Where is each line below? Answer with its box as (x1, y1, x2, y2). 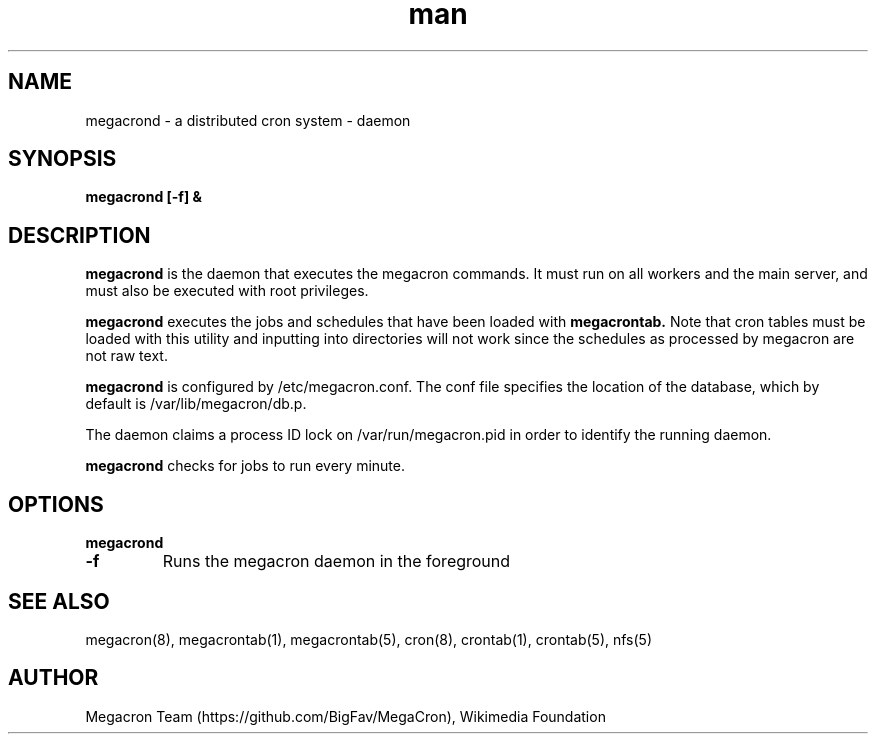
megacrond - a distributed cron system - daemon (85, 111, 411, 129)
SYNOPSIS (8, 146, 117, 172)
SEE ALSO (8, 588, 110, 614)
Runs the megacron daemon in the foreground (162, 551, 511, 572)
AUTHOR (8, 665, 99, 691)
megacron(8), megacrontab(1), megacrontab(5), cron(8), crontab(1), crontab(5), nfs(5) (85, 630, 653, 648)
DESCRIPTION (8, 222, 151, 248)
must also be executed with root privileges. (85, 282, 369, 300)
